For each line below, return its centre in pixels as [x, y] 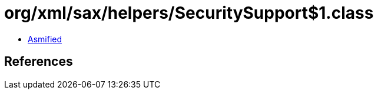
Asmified [45, 39]
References [39, 62]
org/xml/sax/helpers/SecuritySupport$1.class [189, 13]
